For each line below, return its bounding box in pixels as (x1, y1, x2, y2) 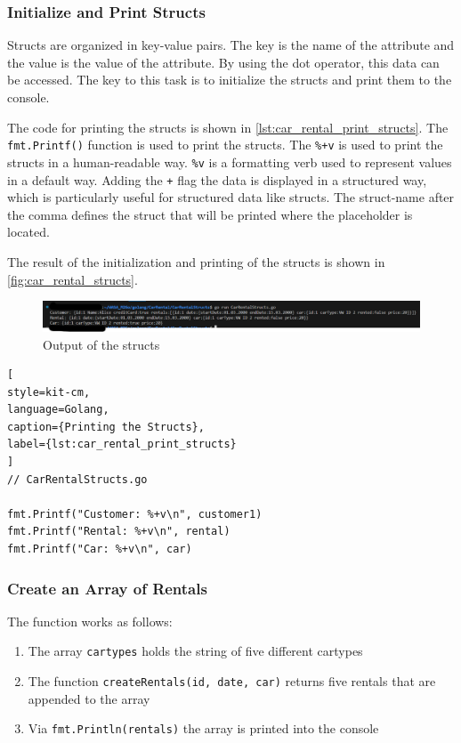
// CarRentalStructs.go (7, 472, 148, 486)
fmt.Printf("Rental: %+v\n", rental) (7, 525, 230, 538)
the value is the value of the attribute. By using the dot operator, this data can (7, 52, 440, 71)
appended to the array (28, 689, 150, 707)
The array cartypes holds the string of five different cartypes (28, 642, 363, 660)
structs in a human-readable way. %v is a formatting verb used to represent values (7, 152, 452, 171)
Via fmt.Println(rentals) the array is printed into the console (28, 719, 379, 738)
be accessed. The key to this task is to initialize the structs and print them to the (7, 70, 452, 89)
